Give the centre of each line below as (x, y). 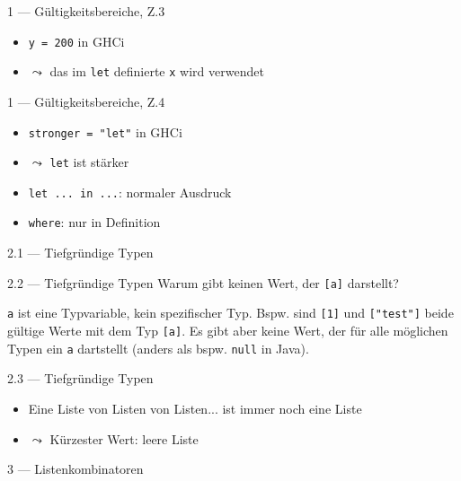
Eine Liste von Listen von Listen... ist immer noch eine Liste (195, 408)
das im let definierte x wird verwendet (157, 71)
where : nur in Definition (94, 222)
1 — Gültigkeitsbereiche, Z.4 (86, 101)
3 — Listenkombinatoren (75, 469)
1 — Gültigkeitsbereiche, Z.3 (86, 11)
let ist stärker (89, 162)
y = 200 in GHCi (76, 41)
